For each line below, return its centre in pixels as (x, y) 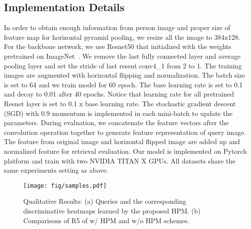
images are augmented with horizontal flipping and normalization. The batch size (125, 75)
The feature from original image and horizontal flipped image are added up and (122, 141)
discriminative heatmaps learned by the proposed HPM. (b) (112, 210)
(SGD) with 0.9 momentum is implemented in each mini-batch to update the (118, 113)
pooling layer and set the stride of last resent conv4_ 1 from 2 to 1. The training (123, 65)
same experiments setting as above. (56, 170)
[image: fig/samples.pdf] (65, 186)
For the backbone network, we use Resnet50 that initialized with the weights (118, 46)
